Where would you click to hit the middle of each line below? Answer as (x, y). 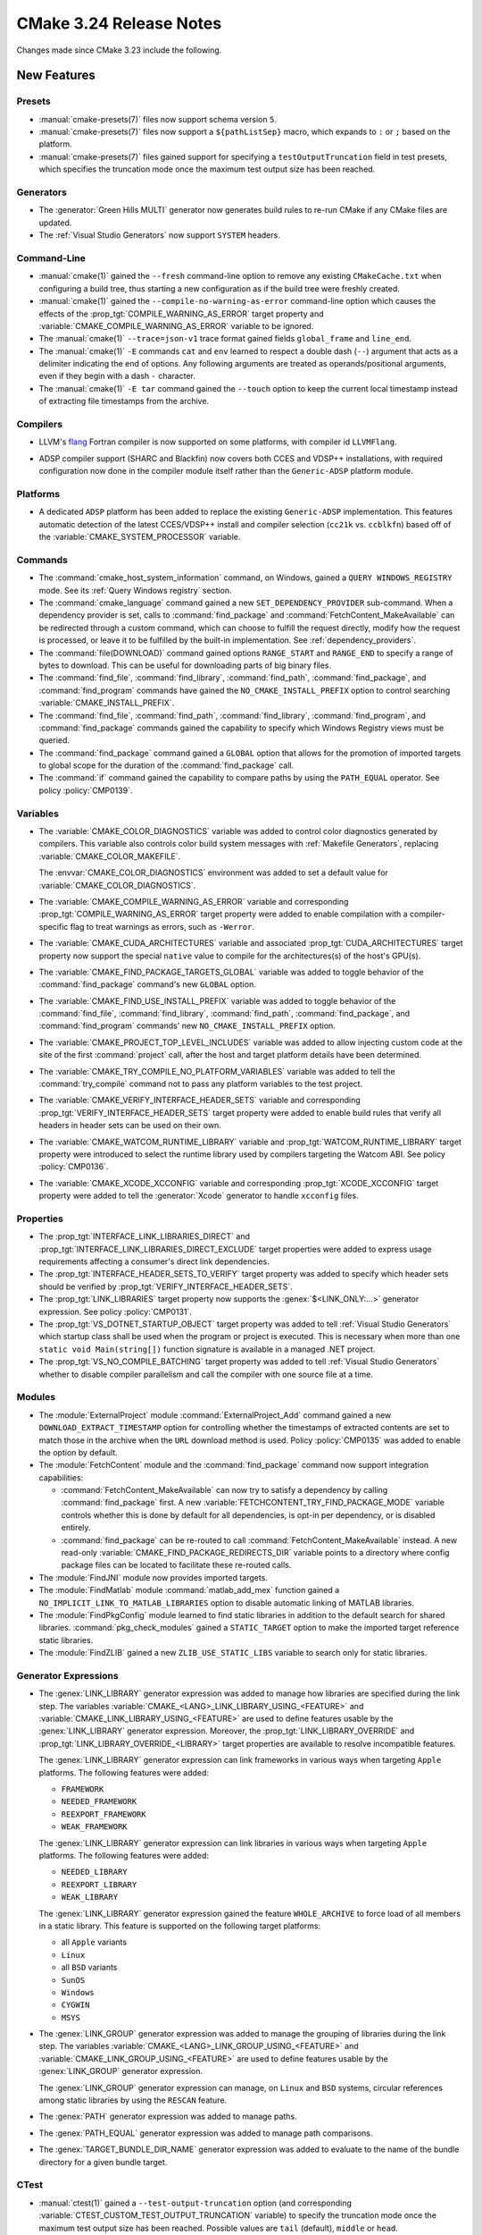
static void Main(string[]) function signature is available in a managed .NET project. (207, 1349)
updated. (55, 223)
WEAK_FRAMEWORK (95, 1827)
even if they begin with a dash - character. (117, 376)
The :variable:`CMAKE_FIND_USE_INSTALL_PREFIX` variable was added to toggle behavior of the (217, 1000)
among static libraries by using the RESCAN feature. (133, 2100)
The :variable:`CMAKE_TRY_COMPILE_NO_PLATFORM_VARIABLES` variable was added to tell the (217, 1071)
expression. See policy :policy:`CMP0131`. (115, 1311)
